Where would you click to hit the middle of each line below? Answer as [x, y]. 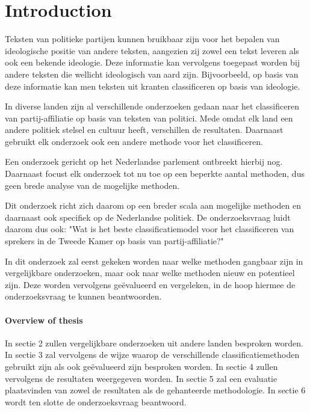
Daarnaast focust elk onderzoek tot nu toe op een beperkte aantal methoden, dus [155, 174]
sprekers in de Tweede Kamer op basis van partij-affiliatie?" [114, 241]
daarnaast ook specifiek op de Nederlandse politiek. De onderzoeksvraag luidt [148, 217]
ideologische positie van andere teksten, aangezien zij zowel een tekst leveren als [152, 50]
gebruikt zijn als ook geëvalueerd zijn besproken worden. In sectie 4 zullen [141, 366]
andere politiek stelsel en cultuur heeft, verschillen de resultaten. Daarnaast [144, 130]
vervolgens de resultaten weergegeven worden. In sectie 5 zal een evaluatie [141, 378]
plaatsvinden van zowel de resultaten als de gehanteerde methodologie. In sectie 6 [155, 390]
